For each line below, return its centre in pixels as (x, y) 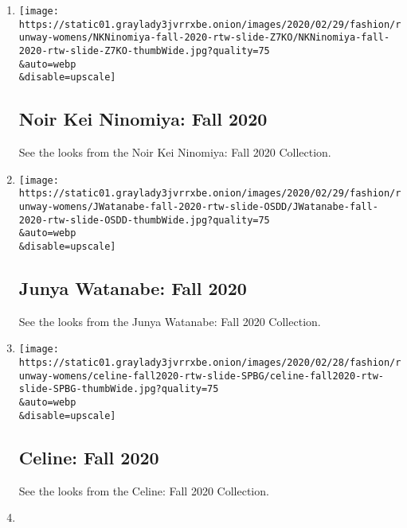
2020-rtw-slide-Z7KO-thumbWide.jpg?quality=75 (144, 50)
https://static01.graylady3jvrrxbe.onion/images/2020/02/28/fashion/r (210, 363)
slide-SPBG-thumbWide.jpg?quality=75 (119, 389)
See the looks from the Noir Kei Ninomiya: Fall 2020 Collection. (175, 152)
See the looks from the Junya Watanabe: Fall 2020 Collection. (170, 321)
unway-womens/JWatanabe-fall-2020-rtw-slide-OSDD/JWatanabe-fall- (198, 207)
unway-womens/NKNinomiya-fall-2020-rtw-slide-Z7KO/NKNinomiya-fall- (204, 38)
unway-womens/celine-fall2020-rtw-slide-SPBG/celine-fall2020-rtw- (201, 376)
